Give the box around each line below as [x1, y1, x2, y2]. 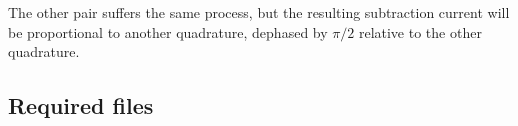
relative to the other [358, 21, 482, 42]
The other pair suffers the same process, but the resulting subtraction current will [8, 2, 510, 22]
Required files [8, 90, 154, 121]
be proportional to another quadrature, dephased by [8, 21, 328, 42]
